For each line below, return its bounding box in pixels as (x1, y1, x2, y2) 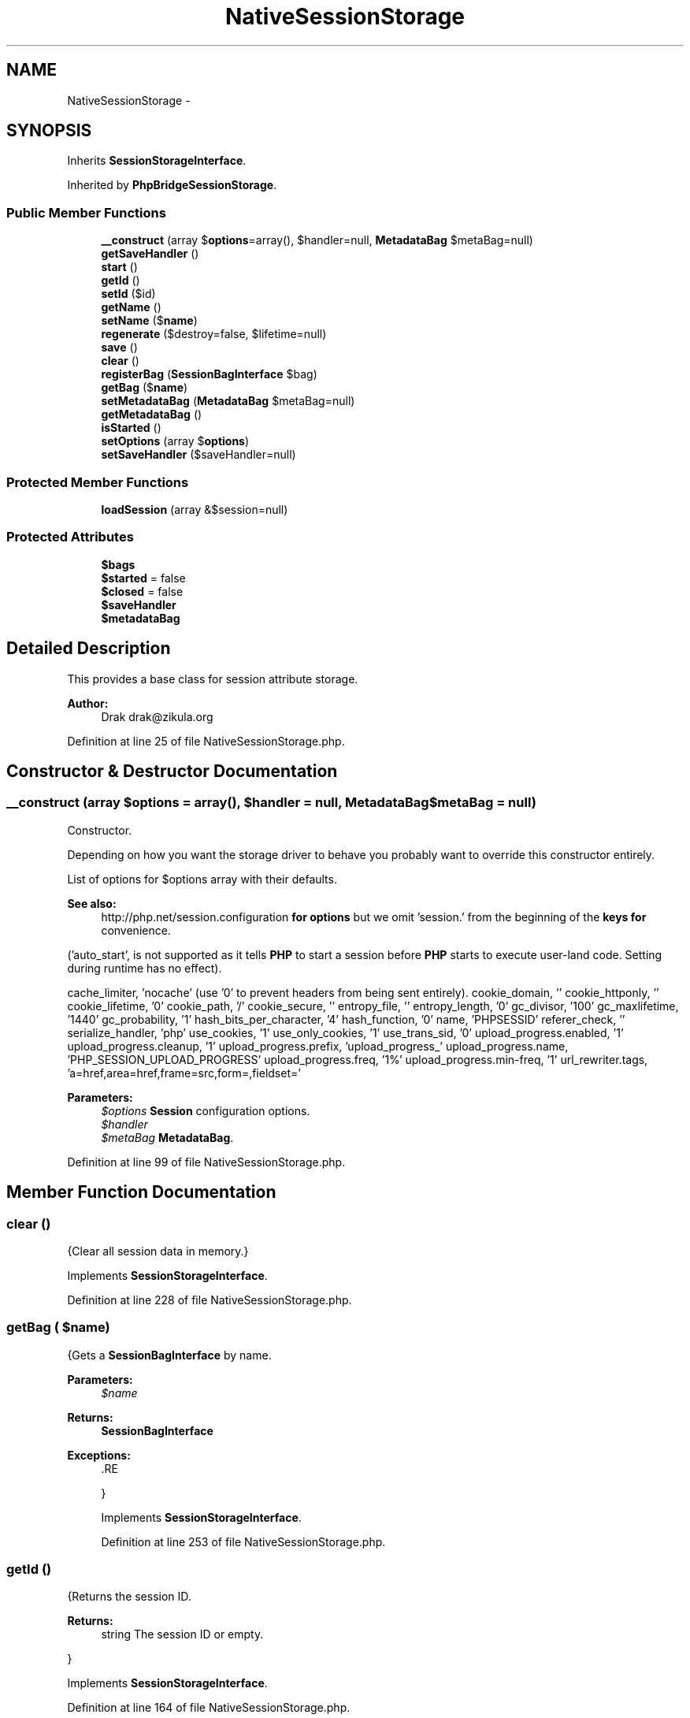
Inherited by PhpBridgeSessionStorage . (67, 178, 277, 192)
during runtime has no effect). (67, 961, 222, 975)
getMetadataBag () (101, 407, 202, 422)
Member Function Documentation (6, 1182, 276, 1203)
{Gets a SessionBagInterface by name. (67, 1348, 272, 1362)
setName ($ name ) (101, 314, 198, 328)
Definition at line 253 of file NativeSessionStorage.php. (101, 1534, 386, 1549)
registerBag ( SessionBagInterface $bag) (101, 367, 317, 381)
